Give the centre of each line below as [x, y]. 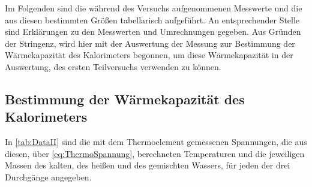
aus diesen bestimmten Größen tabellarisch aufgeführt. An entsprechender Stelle [152, 19]
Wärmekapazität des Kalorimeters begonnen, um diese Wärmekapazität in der [149, 55]
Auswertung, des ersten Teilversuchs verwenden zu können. [113, 66]
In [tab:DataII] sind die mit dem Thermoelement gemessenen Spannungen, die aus [156, 142]
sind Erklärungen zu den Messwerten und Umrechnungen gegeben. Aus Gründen [153, 31]
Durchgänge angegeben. [48, 177]
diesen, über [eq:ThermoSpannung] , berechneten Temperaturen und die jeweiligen [155, 153]
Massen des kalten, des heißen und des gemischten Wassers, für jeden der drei [148, 165]
